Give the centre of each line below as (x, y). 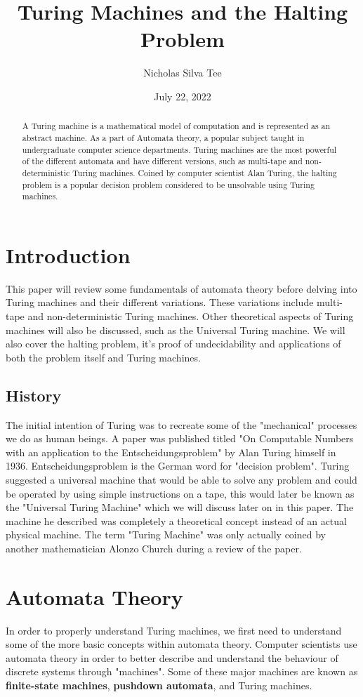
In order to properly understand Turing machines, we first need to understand (174, 630)
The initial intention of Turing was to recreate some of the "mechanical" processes (181, 424)
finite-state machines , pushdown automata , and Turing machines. (159, 685)
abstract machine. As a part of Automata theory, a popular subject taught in (163, 137)
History (34, 395)
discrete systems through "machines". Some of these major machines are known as (182, 671)
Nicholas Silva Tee (183, 73)
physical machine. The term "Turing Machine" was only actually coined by (166, 535)
